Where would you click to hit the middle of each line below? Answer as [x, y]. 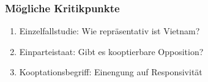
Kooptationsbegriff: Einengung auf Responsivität [111, 72]
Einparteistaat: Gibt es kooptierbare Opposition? [111, 51]
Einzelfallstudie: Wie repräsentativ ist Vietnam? [110, 31]
